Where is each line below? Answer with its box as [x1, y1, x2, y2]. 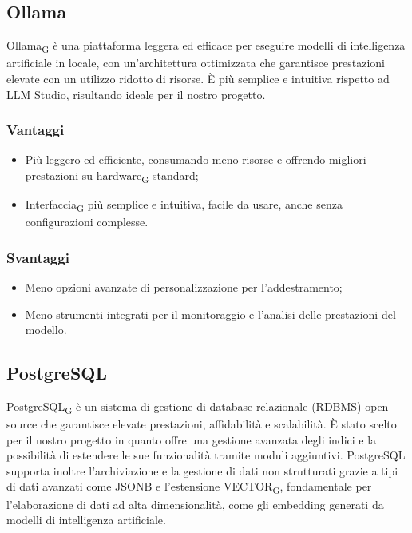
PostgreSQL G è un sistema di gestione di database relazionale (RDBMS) [6, 397, 362, 416]
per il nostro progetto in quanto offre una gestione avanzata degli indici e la [6, 431, 377, 447]
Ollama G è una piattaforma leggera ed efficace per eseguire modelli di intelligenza [6, 37, 406, 55]
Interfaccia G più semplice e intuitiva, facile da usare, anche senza [25, 196, 343, 214]
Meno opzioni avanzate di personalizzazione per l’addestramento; [25, 278, 343, 295]
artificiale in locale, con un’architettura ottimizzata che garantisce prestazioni [6, 54, 386, 71]
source [6, 416, 38, 432]
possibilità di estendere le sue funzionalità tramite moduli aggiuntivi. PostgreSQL [6, 447, 406, 463]
